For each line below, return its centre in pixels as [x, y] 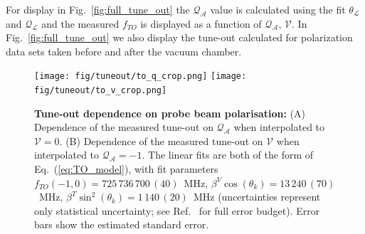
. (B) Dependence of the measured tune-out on [161, 140]
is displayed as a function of [201, 23]
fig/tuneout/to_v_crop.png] [101, 91]
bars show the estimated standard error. [122, 224]
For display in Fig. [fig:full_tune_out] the [98, 9]
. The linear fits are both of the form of [228, 155]
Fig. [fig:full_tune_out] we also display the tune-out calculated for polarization [179, 37]
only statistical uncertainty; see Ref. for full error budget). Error [177, 210]
